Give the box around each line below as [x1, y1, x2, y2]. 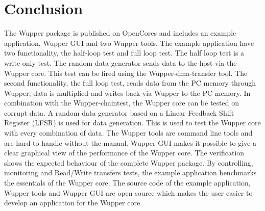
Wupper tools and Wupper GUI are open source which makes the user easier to [4, 187, 253, 198]
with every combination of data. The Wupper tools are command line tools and [4, 127, 253, 138]
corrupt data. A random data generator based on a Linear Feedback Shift [4, 107, 234, 118]
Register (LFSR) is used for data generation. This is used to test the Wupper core [4, 117, 261, 128]
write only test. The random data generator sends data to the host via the [4, 57, 237, 68]
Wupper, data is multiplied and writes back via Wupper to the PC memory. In [4, 87, 251, 98]
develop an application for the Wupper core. [4, 197, 142, 208]
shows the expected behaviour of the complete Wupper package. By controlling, [4, 157, 253, 168]
